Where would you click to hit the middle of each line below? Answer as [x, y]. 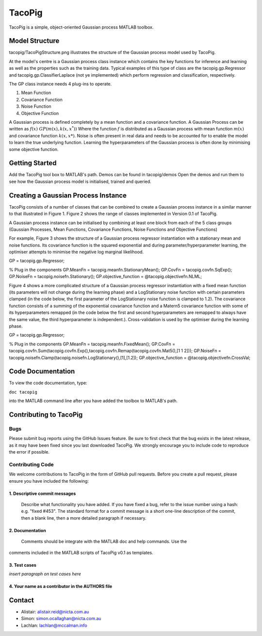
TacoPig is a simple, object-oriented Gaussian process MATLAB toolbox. [81, 27]
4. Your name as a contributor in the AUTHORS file [61, 587]
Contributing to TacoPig [46, 415]
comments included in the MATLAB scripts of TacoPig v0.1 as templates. [81, 553]
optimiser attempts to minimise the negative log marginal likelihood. [76, 252]
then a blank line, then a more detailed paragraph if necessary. [84, 518]
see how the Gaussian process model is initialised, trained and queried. [80, 181]
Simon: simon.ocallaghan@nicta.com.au [61, 619]
